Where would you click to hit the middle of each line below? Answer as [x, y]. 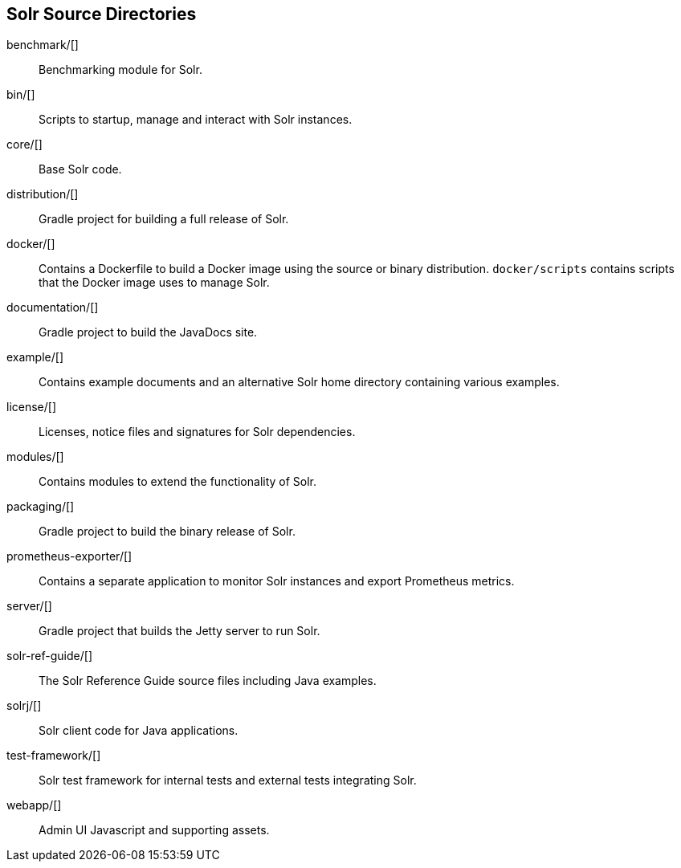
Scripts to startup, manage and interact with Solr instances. [196, 120]
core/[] [24, 145]
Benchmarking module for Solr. [120, 70]
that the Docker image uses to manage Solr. [154, 283]
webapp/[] [34, 805]
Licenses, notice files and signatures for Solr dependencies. [197, 432]
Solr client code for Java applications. [139, 731]
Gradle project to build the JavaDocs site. [148, 332]
